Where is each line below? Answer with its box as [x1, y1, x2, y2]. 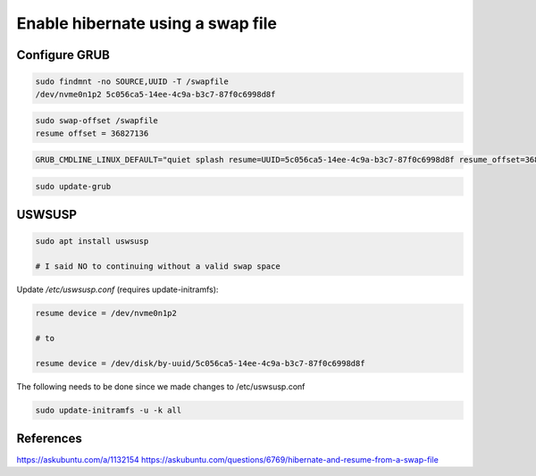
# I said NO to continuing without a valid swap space [35, 262, 281, 271]
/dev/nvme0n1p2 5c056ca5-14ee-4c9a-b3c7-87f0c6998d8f [35, 89, 276, 99]
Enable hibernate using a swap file [16, 13, 277, 33]
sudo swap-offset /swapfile [35, 116, 158, 126]
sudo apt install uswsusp [35, 237, 149, 246]
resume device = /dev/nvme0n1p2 [35, 308, 178, 319]
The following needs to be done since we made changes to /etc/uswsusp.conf [16, 380, 306, 392]
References [16, 430, 82, 446]
